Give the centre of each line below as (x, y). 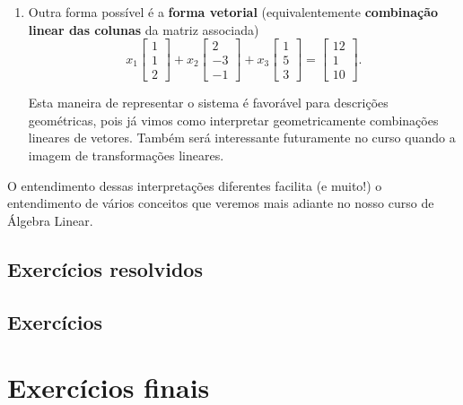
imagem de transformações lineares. (126, 155)
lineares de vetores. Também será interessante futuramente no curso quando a (242, 138)
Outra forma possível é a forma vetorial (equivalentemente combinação (233, 12)
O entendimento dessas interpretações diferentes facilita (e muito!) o (195, 185)
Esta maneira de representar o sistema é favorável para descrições (208, 103)
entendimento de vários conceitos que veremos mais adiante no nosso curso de (221, 203)
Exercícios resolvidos (105, 268)
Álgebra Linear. (50, 220)
